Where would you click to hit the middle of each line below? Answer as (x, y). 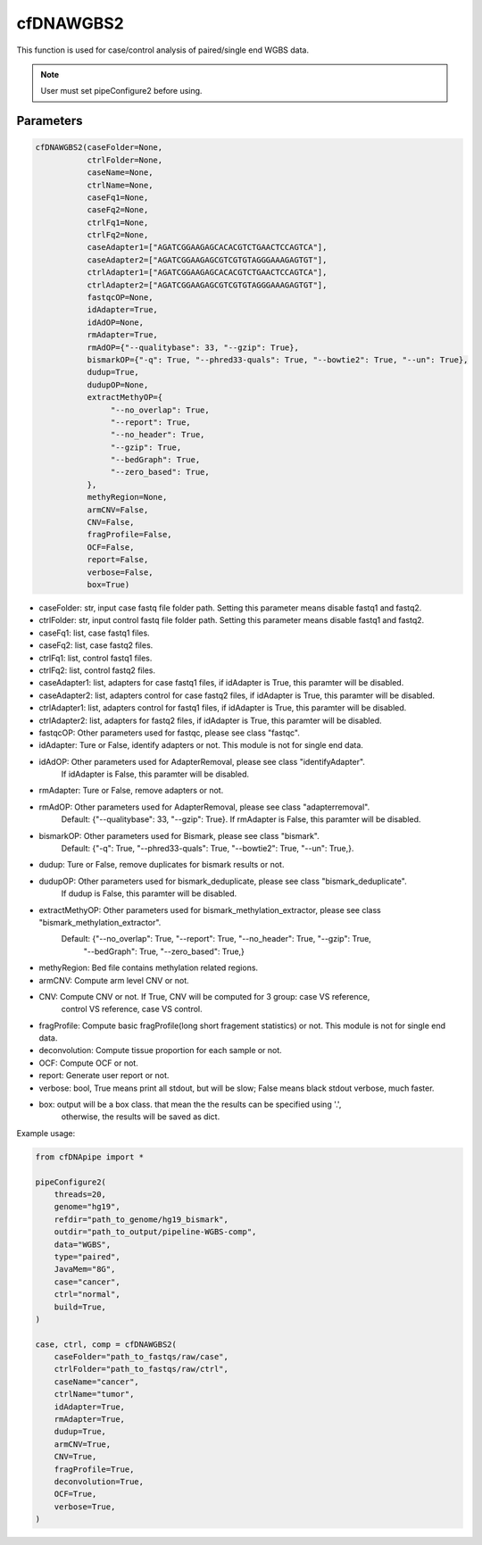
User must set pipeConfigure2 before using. (121, 91)
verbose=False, (120, 572)
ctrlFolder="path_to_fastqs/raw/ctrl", (141, 1369)
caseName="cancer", (97, 1382)
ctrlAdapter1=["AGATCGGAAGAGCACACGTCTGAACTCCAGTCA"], (207, 273)
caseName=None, (120, 173)
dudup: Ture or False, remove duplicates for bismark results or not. (162, 865)
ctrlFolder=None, (125, 160)
